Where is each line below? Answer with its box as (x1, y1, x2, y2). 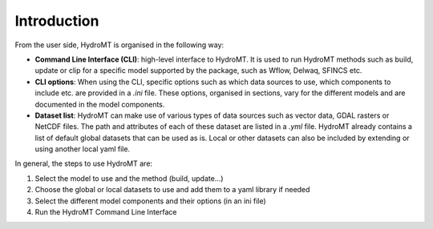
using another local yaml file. (34, 144, 131, 154)
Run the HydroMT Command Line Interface (34, 207, 177, 217)
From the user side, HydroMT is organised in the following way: (14, 40, 225, 50)
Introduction (14, 12, 99, 30)
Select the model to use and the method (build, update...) (34, 173, 224, 183)
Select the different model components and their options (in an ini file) (34, 196, 266, 206)
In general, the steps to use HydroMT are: (14, 159, 152, 168)
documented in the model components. (34, 99, 165, 109)
